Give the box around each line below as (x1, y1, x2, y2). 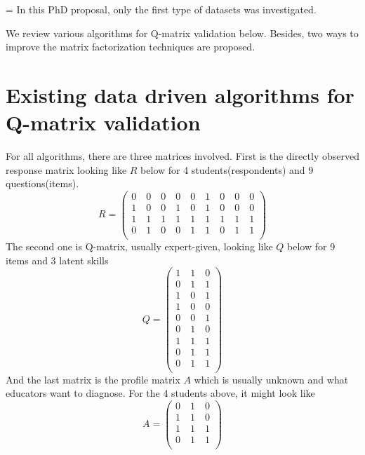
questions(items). (6, 176, 79, 191)
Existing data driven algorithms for (6, 80, 354, 109)
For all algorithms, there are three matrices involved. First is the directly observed (6, 149, 359, 163)
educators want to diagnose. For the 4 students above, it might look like (6, 386, 315, 400)
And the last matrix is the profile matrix (6, 372, 180, 386)
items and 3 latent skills (6, 252, 109, 267)
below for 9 (287, 239, 336, 254)
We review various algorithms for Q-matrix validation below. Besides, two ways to (6, 25, 359, 40)
